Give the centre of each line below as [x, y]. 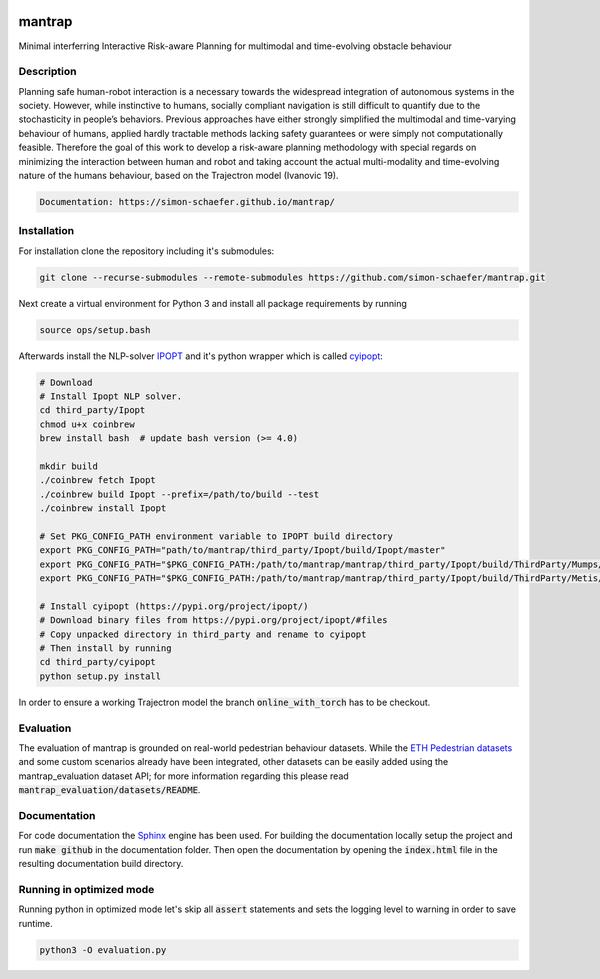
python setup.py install [100, 676]
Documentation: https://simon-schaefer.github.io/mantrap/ [187, 201]
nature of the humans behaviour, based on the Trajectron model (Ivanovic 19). [178, 175]
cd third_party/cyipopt [98, 662]
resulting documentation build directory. [101, 864]
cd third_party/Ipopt [92, 410]
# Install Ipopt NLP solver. [111, 396]
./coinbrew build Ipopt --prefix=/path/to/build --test [179, 494]
